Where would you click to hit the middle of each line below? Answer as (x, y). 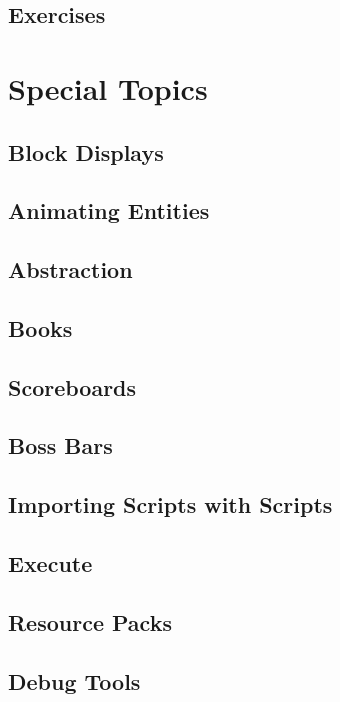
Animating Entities (109, 210)
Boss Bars (60, 445)
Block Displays (86, 151)
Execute (50, 563)
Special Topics (108, 87)
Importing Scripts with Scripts (170, 504)
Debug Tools (74, 680)
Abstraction (70, 269)
